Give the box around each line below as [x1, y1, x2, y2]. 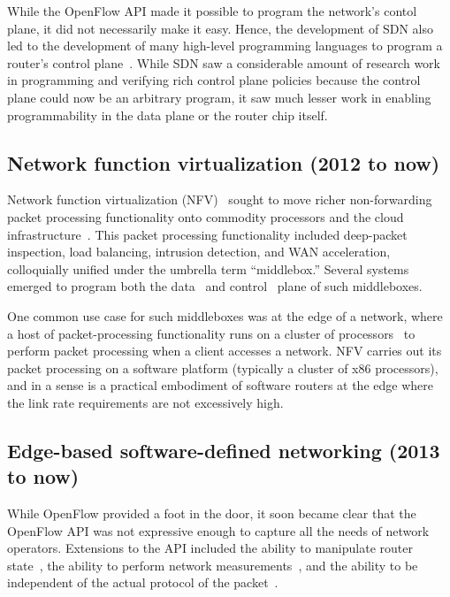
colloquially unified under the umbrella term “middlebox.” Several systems [7, 259, 409, 278]
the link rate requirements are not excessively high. [7, 393, 284, 411]
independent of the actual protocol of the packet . [7, 573, 278, 592]
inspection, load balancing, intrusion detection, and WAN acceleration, [7, 242, 391, 261]
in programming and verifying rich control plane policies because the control [7, 71, 421, 89]
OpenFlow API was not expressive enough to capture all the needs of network [7, 521, 430, 540]
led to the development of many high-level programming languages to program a [7, 36, 443, 55]
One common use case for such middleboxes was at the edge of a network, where [7, 306, 443, 325]
